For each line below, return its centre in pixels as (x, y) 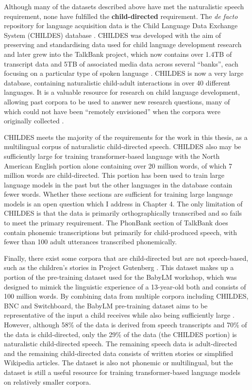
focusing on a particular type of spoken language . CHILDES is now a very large (124, 73)
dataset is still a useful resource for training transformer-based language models (122, 372)
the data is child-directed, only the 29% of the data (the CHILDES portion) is (120, 334)
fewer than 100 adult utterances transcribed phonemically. (91, 242)
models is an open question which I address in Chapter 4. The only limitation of (123, 203)
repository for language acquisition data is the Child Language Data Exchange (121, 25)
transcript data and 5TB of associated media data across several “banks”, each (121, 63)
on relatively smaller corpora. (48, 382)
